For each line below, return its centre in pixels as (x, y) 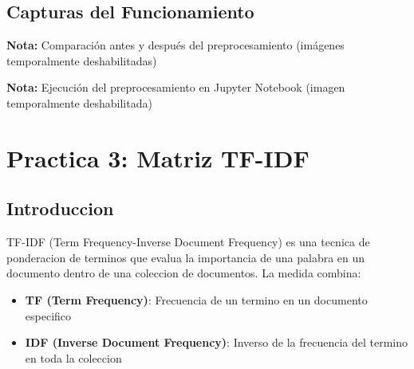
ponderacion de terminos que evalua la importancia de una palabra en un (186, 257)
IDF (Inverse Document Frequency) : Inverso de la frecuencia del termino (217, 342)
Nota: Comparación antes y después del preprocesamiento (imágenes (175, 45)
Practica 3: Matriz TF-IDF (158, 157)
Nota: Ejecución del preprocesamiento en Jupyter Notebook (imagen (176, 87)
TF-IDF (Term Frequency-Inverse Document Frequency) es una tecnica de (188, 242)
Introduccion (60, 208)
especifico (48, 315)
